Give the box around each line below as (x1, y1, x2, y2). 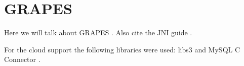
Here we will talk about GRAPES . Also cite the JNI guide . (4, 27, 192, 38)
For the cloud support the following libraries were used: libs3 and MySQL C (4, 44, 240, 54)
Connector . (4, 54, 40, 64)
